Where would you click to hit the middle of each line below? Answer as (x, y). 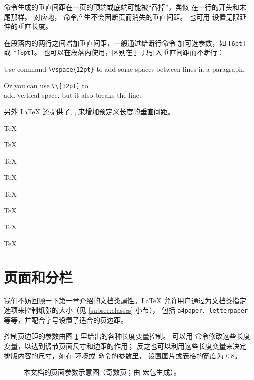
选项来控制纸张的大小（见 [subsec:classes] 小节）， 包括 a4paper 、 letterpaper (126, 310)
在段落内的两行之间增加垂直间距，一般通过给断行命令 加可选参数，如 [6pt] (125, 42)
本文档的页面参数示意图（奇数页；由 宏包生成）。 (102, 372)
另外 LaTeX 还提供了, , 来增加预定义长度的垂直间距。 (89, 111)
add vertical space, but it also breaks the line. (73, 95)
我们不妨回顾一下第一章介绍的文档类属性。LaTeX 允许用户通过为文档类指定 (125, 300)
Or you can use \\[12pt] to (46, 85)
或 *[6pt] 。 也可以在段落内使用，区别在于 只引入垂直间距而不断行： (114, 52)
